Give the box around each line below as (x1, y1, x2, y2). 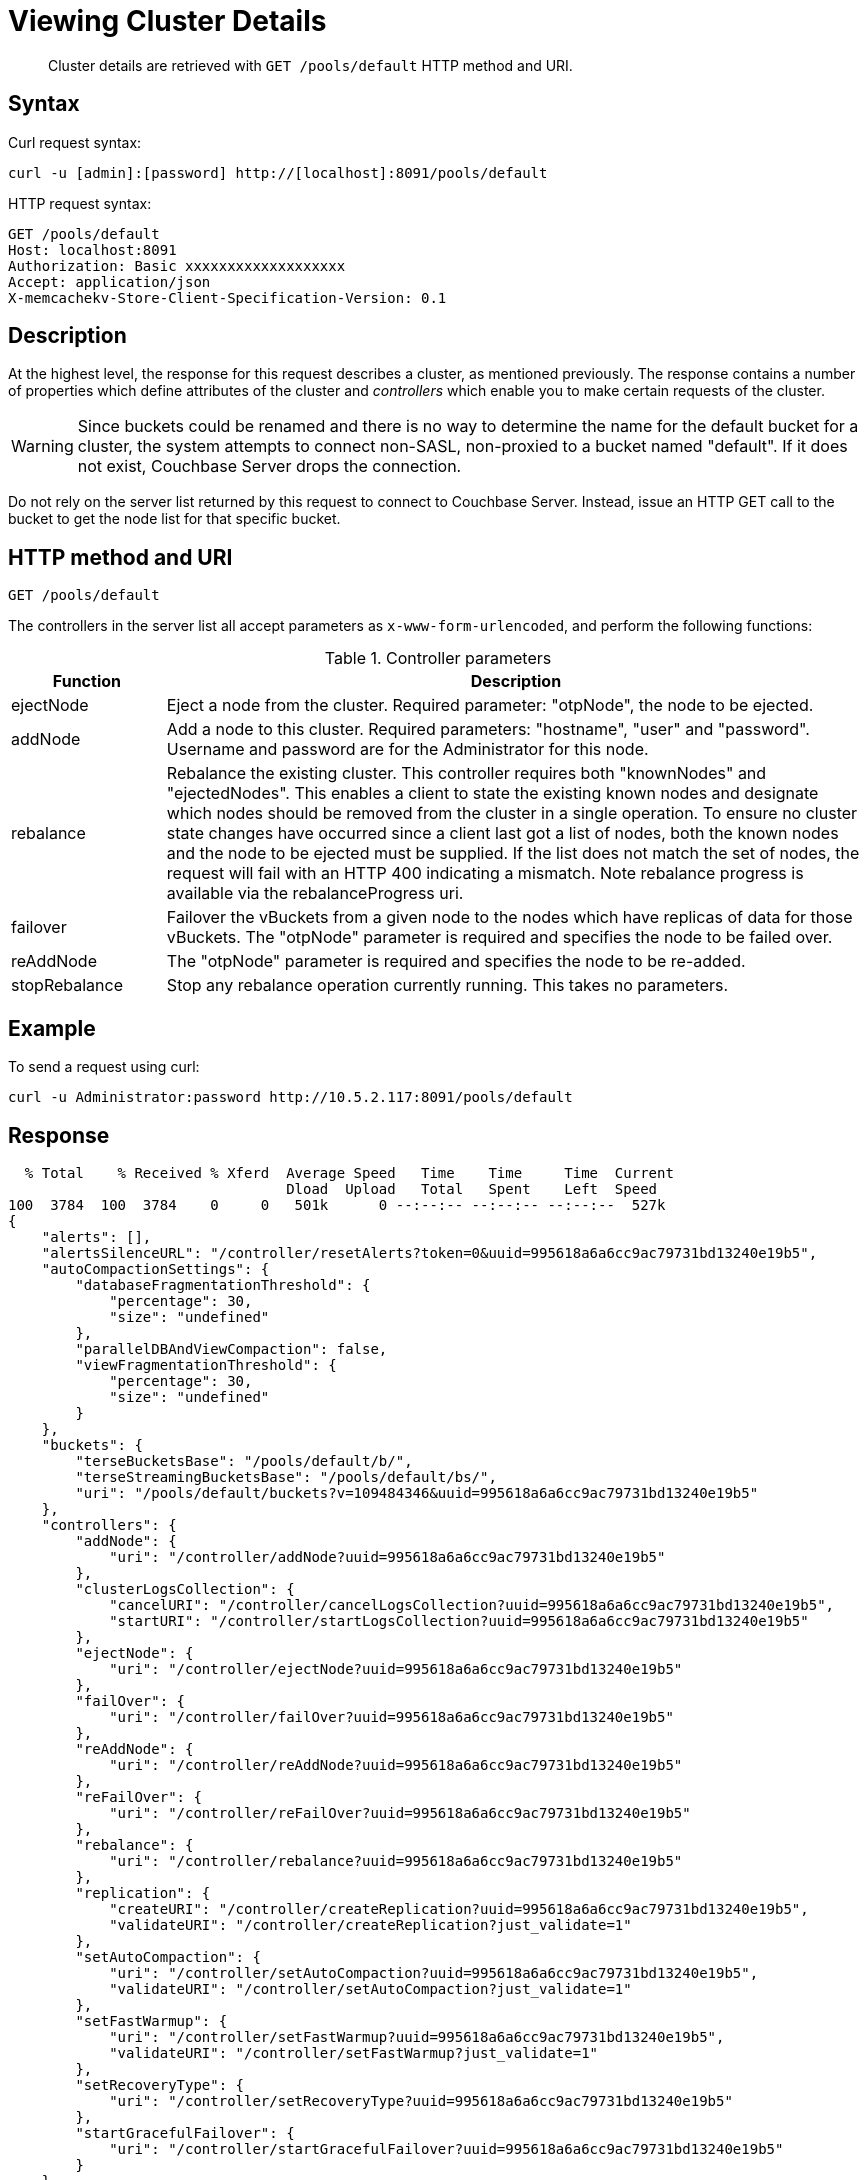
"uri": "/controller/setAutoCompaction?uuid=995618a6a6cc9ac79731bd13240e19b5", (109, 1964, 759, 1981)
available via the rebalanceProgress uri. (166, 883, 464, 904)
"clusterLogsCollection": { (75, 1580, 295, 1597)
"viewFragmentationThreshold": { (75, 1356, 337, 1373)
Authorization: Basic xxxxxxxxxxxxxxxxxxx (8, 257, 346, 274)
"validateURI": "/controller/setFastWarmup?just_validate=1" (109, 2044, 599, 2061)
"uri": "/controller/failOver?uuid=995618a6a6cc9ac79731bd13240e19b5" (109, 1708, 674, 1725)
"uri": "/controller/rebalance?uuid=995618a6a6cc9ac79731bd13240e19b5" (109, 1852, 683, 1869)
